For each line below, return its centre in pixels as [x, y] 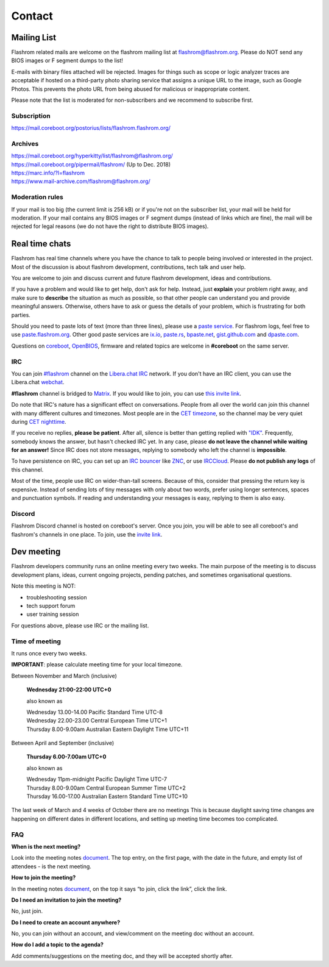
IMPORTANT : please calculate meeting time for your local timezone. [97, 665]
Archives [25, 143]
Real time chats [41, 244]
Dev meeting [36, 552]
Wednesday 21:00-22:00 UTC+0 [69, 690]
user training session [53, 614]
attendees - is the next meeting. [51, 866]
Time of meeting [36, 641]
